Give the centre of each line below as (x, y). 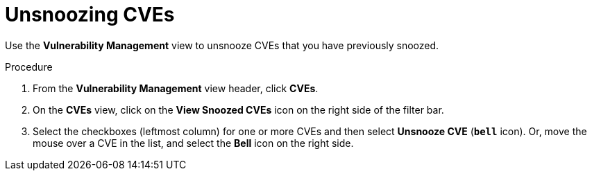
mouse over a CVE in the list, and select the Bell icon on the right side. (193, 143)
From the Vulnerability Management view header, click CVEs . (176, 88)
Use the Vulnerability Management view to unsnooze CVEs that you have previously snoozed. (222, 45)
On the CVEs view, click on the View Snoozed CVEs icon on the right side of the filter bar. (238, 109)
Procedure (29, 67)
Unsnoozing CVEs (90, 15)
